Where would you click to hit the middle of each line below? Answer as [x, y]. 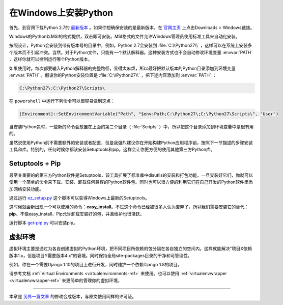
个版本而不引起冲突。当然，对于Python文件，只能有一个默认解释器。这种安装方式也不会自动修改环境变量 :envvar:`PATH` [131, 52]
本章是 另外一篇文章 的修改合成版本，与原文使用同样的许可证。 [73, 297]
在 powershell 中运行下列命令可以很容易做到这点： [62, 101]
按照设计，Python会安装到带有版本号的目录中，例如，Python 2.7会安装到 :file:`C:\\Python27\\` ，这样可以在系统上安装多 [131, 45]
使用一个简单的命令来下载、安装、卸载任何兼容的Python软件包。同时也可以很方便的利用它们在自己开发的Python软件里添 [131, 182]
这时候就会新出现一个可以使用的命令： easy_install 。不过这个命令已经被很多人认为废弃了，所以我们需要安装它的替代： [129, 207]
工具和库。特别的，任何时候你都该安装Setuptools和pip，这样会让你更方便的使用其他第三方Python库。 [112, 149]
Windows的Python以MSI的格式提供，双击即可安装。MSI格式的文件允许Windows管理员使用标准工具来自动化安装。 [125, 36]
